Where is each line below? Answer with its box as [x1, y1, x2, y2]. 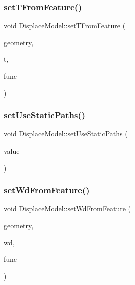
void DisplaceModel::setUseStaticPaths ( [4, 128, 128, 139]
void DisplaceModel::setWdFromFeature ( [4, 203, 131, 214]
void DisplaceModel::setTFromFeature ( [4, 20, 126, 31]
